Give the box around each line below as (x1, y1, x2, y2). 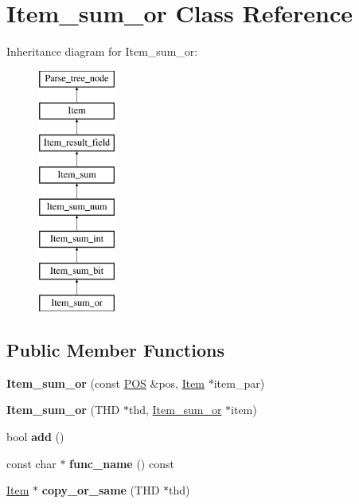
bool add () (6, 428, 64, 445)
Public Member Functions (6, 338, 224, 362)
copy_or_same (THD (41, 482, 160, 498)
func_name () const (69, 455, 174, 471)
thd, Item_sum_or (128, 401, 222, 418)
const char (6, 455, 57, 471)
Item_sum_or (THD (6, 401, 120, 418)
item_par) (213, 374, 265, 391)
